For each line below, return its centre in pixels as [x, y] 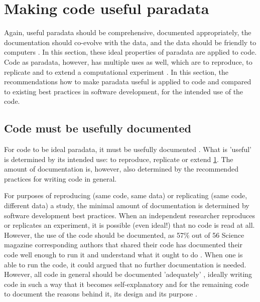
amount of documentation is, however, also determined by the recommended [121, 169]
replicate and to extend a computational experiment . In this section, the [116, 71]
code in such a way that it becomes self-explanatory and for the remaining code [126, 284]
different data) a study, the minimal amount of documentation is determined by [127, 205]
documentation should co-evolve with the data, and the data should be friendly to [130, 42]
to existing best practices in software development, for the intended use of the [124, 91]
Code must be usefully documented [98, 128]
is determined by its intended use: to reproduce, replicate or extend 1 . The [119, 159]
